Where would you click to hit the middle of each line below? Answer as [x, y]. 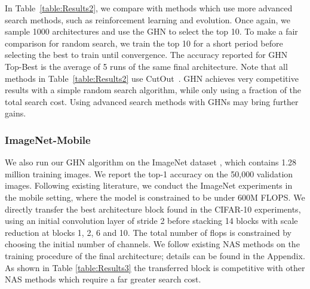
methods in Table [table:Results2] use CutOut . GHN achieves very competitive [152, 78]
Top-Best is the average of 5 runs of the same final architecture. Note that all [146, 66]
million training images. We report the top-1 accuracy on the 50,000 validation [149, 173]
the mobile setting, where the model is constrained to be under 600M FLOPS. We [155, 197]
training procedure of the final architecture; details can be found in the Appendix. [155, 255]
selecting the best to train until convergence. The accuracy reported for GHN [146, 55]
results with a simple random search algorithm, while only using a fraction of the [153, 90]
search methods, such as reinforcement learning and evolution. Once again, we [148, 19]
